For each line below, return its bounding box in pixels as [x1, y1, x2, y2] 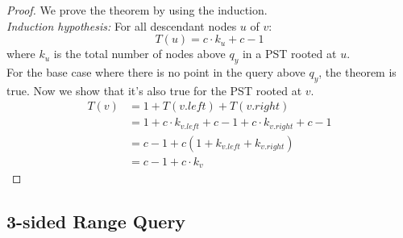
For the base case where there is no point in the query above [6, 63, 305, 80]
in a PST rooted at [242, 45, 337, 62]
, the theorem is [318, 63, 397, 80]
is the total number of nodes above [53, 45, 226, 62]
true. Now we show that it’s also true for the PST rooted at [6, 81, 302, 98]
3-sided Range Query [6, 209, 186, 234]
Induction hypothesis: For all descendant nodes [6, 17, 237, 34]
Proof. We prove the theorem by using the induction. [6, 2, 268, 18]
